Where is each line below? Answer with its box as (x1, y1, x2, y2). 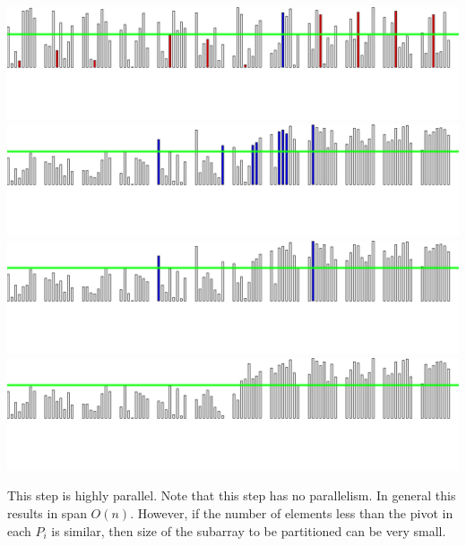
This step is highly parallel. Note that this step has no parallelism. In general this (7, 486, 456, 505)
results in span (7, 503, 87, 522)
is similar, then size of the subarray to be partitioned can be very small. (51, 521, 446, 540)
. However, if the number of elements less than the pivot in (130, 503, 453, 522)
